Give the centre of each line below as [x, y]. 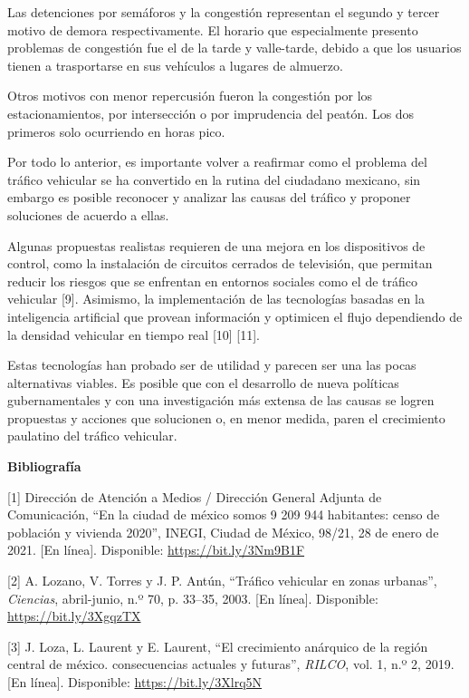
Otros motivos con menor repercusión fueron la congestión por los [190, 96]
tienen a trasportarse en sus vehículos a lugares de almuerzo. [175, 65]
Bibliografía [44, 466]
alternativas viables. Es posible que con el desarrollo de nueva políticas [203, 382]
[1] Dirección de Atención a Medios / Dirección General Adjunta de [195, 496]
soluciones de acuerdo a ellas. [88, 214]
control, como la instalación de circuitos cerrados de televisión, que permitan [220, 263]
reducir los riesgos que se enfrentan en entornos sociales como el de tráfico [212, 281]
